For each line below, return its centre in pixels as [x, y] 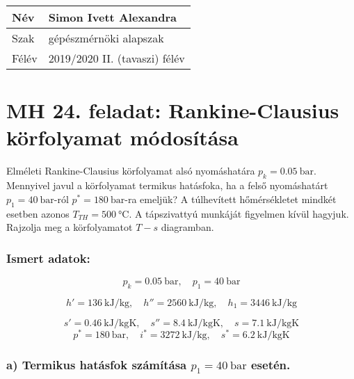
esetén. [271, 365]
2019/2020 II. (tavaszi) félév [116, 58]
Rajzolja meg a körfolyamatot [70, 227]
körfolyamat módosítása [122, 137]
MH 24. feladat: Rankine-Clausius [173, 110]
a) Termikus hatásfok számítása [97, 365]
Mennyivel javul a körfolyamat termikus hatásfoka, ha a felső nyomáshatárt [167, 185]
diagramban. [187, 227]
